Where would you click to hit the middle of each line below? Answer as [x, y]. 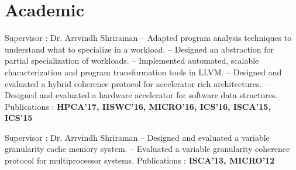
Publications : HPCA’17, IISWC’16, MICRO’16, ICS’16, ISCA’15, [138, 106]
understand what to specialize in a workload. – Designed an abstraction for [139, 49]
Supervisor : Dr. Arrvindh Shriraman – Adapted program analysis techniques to [148, 38]
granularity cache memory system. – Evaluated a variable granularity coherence [147, 149]
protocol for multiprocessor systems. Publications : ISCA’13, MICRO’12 [140, 160]
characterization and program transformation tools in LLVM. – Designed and [143, 72]
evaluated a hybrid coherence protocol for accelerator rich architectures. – [137, 83]
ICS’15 [19, 118]
